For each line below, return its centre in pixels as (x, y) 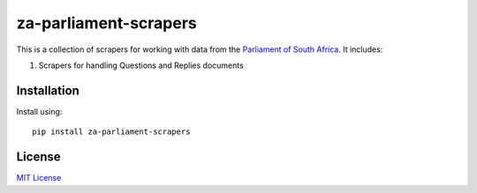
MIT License (39, 178)
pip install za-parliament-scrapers (111, 132)
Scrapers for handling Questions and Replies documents (141, 65)
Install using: (39, 111)
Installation (48, 90)
